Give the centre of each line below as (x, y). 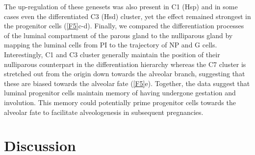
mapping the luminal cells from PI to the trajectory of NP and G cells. (111, 45)
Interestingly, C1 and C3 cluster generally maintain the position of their (112, 54)
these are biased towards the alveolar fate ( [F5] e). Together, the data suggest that (127, 83)
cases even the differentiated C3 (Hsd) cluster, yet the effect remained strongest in (127, 16)
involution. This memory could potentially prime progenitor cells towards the (120, 102)
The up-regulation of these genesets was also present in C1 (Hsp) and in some (121, 6)
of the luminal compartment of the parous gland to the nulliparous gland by (118, 35)
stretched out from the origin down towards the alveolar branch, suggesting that (125, 74)
